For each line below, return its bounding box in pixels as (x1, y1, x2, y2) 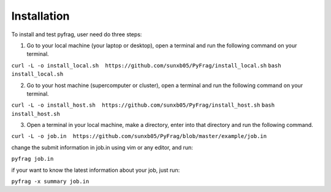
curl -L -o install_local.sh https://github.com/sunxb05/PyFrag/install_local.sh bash (11, 62, 281, 69)
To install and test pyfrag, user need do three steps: (11, 31, 142, 38)
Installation (11, 9, 70, 23)
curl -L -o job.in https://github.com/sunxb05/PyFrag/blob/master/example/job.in (11, 132, 267, 140)
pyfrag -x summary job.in (11, 178, 89, 185)
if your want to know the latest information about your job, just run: (11, 166, 180, 174)
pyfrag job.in (11, 155, 54, 163)
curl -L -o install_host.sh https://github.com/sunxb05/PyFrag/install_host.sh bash (11, 102, 275, 109)
